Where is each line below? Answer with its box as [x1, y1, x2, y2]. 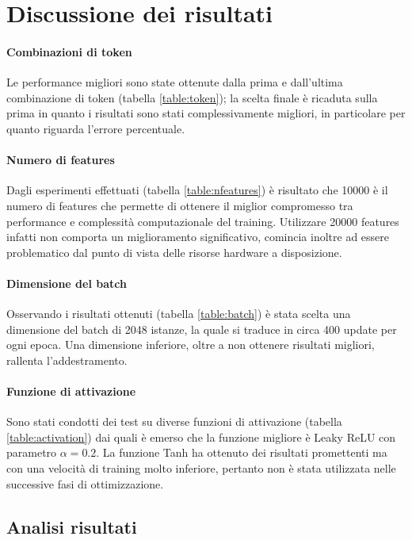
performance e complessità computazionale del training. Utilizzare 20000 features [6, 213, 399, 229]
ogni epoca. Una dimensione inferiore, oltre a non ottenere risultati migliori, [6, 336, 375, 353]
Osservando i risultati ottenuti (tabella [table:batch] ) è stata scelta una [6, 305, 351, 322]
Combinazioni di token [6, 43, 132, 59]
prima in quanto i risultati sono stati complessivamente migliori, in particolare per [6, 105, 406, 121]
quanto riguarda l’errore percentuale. [6, 120, 185, 136]
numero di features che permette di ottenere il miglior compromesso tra [6, 197, 353, 213]
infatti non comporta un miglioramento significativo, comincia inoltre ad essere [6, 228, 390, 245]
